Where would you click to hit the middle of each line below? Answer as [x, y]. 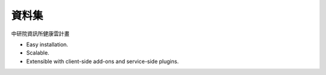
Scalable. [38, 53]
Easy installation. [47, 44]
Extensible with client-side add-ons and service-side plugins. [103, 61]
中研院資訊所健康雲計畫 [40, 34]
